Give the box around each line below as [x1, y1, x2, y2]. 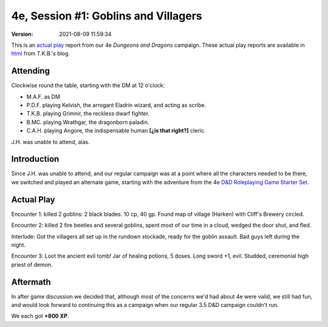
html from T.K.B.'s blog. [11, 50, 70, 57]
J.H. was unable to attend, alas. [11, 138, 91, 145]
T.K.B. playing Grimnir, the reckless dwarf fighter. [26, 110, 150, 117]
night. [11, 241, 26, 249]
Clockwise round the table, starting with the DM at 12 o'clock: [11, 82, 165, 89]
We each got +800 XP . [11, 312, 69, 320]
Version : [11, 30, 33, 38]
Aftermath [11, 277, 51, 287]
